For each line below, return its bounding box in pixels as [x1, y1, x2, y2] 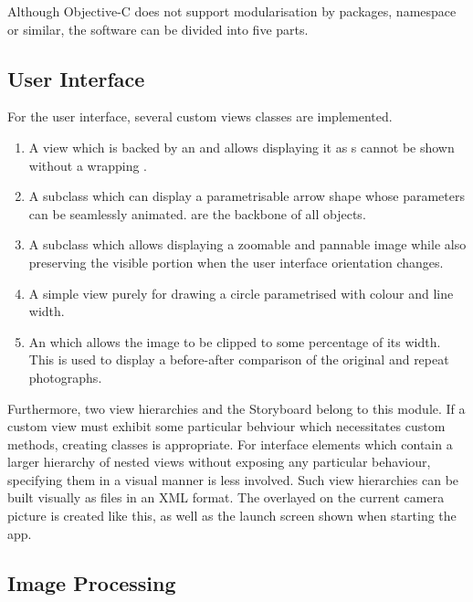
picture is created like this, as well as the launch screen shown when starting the [7, 506, 457, 525]
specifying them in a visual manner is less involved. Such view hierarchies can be [7, 470, 459, 489]
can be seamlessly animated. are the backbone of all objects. [28, 204, 366, 223]
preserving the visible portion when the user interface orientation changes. [28, 252, 444, 271]
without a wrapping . [28, 155, 147, 174]
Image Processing [7, 568, 176, 597]
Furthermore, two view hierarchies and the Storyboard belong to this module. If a [7, 398, 466, 417]
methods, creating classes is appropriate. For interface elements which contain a [7, 434, 453, 453]
